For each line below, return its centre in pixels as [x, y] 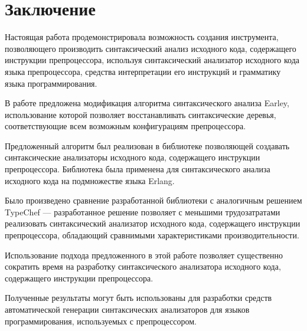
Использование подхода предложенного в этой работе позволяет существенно [144, 255]
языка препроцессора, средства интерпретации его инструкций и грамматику [143, 71]
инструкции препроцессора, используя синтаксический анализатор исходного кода [152, 60]
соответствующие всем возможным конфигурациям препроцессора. [125, 126]
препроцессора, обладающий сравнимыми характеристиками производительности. [152, 235]
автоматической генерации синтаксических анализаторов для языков [127, 309]
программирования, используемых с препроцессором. [101, 321]
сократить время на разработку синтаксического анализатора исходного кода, [143, 266]
